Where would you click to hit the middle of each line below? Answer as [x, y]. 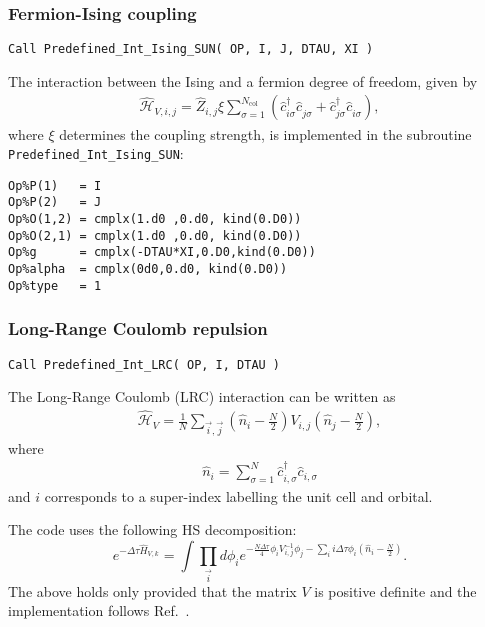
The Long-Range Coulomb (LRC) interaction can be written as [202, 396]
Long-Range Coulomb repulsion [138, 328]
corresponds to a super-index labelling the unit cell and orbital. [238, 495]
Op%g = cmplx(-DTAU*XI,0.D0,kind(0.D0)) [162, 252]
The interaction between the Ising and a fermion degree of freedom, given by [243, 80]
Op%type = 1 [55, 285]
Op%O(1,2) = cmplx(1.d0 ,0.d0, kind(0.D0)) [155, 219]
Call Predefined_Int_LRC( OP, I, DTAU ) [144, 364]
